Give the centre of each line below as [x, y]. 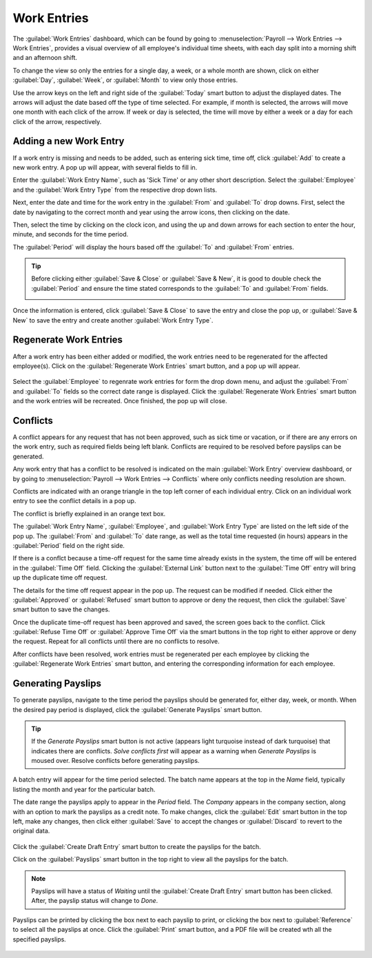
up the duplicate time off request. [60, 578]
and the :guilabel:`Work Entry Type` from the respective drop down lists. [115, 190]
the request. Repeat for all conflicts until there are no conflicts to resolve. [116, 642]
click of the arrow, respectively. [57, 121]
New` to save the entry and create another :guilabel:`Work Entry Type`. [113, 320]
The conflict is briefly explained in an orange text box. [89, 513]
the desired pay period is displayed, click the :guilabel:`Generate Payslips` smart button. [137, 709]
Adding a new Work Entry [69, 141]
